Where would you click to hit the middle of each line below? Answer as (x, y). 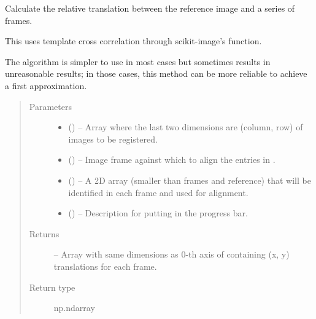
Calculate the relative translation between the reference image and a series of (150, 8)
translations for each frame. (105, 266)
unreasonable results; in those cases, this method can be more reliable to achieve (156, 73)
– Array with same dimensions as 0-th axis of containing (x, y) (171, 254)
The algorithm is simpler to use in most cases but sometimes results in (138, 61)
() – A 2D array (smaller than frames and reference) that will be (190, 180)
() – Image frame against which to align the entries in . (172, 159)
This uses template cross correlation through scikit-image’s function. (133, 41)
